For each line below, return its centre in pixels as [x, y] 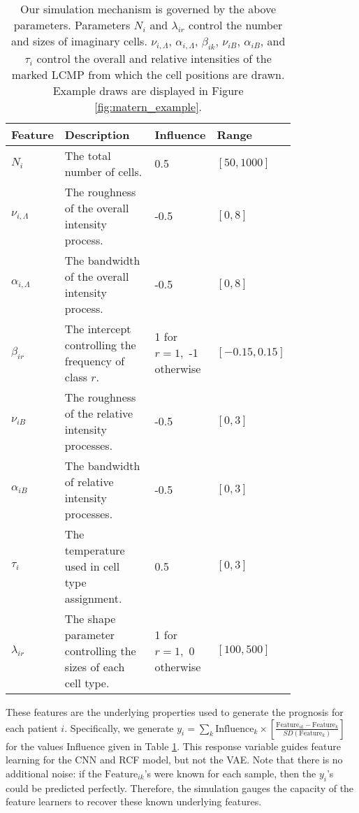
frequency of [95, 360]
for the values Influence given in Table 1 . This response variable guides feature [174, 746]
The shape [90, 618]
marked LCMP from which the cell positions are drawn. [148, 74]
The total [88, 155]
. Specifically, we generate [119, 727]
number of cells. [103, 171]
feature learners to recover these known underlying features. [134, 801]
